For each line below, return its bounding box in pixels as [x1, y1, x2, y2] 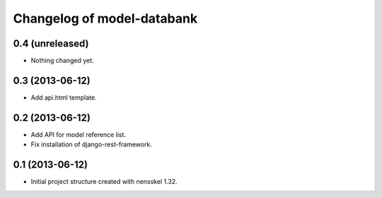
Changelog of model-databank [13, 11, 198, 26]
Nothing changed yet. [30, 57, 95, 65]
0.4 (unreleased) [13, 37, 89, 49]
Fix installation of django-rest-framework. [30, 140, 152, 148]
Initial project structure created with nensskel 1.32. [30, 177, 178, 186]
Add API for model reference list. [30, 130, 127, 139]
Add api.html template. [30, 93, 97, 102]
